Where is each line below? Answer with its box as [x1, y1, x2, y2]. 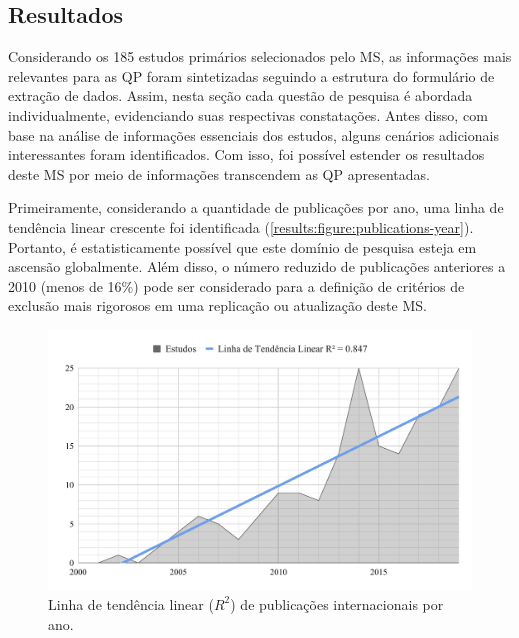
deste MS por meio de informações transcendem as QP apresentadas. [8, 163, 430, 184]
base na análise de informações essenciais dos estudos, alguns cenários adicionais [8, 124, 499, 145]
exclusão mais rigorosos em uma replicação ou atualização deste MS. [8, 295, 427, 316]
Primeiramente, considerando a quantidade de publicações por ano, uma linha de [8, 197, 504, 218]
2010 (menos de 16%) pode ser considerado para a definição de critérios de [8, 275, 465, 296]
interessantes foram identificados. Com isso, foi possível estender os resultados [8, 144, 485, 165]
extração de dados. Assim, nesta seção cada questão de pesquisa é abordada [8, 85, 473, 106]
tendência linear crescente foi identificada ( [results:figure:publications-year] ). [8, 216, 474, 237]
